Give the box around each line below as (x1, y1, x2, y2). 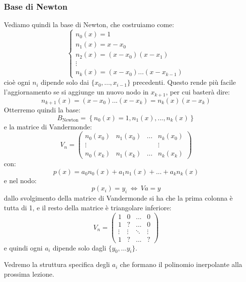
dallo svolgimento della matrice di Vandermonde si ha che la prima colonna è (4, 193, 233, 203)
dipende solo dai (40, 77, 89, 87)
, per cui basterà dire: (165, 87, 230, 97)
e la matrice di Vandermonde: (4, 121, 92, 131)
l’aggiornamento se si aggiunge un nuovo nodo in (4, 87, 149, 97)
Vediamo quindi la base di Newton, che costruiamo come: (4, 19, 174, 30)
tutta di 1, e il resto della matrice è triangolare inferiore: (4, 202, 172, 212)
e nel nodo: (4, 175, 37, 185)
